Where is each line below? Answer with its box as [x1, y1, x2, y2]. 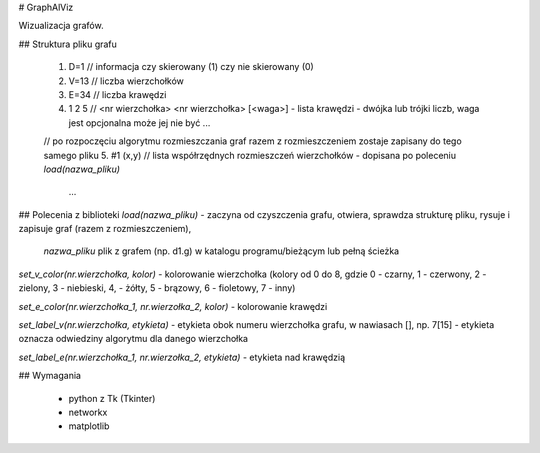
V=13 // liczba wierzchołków [68, 75, 185, 87]
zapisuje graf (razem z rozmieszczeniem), [18, 223, 192, 235]
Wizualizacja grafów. [18, 20, 104, 32]
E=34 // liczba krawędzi [68, 88, 167, 100]
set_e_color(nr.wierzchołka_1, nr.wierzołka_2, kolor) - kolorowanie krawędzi [18, 300, 328, 312]
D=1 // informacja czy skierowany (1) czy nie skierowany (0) [68, 61, 314, 73]
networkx [68, 406, 108, 418]
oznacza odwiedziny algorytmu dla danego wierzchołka [18, 333, 249, 345]
